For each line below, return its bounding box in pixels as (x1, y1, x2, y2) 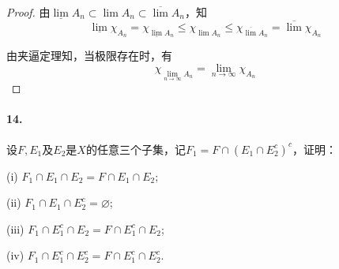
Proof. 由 (6, 4, 51, 20)
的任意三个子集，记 (85, 140, 186, 157)
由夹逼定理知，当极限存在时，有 (6, 47, 172, 64)
